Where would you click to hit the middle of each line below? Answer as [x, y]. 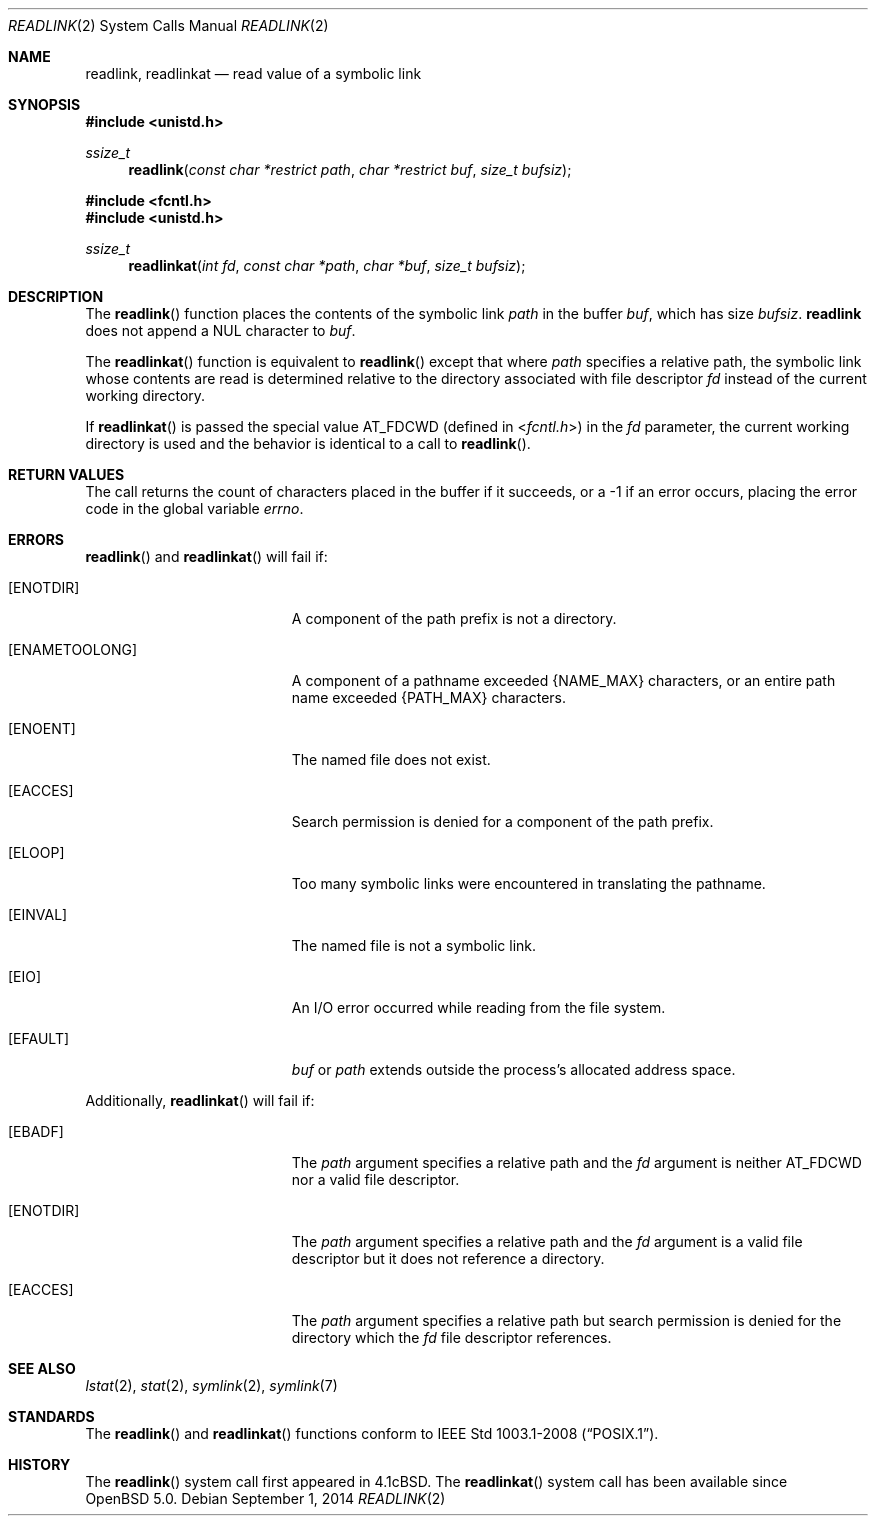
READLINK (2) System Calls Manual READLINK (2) [168, 25]
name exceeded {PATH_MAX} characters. [429, 697]
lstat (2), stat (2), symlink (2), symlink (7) [211, 1385]
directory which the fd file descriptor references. [451, 1337]
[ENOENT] [42, 728]
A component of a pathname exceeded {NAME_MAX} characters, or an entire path [563, 680]
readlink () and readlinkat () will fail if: [206, 556]
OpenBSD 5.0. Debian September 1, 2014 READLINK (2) [265, 1498]
